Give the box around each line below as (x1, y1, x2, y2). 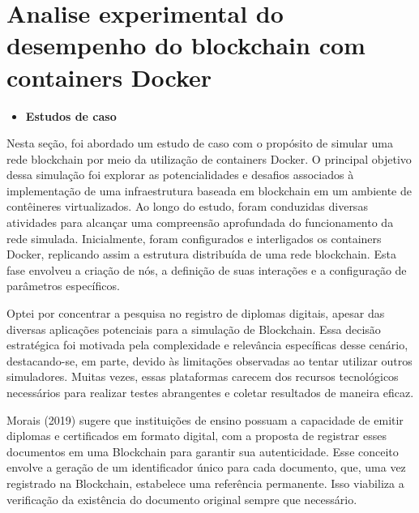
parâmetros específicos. (6, 277, 120, 294)
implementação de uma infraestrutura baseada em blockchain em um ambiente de (6, 182, 412, 199)
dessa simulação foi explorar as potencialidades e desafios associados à (6, 166, 354, 183)
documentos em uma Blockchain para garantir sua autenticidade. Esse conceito (6, 442, 399, 460)
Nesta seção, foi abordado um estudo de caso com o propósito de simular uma (6, 135, 393, 152)
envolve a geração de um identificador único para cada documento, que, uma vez (6, 459, 406, 476)
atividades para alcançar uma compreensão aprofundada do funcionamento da (6, 214, 394, 231)
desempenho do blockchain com (6, 28, 366, 62)
